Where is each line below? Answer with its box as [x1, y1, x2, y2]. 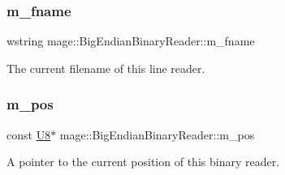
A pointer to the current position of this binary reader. [6, 153, 280, 170]
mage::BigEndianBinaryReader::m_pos [59, 126, 255, 143]
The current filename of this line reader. [6, 59, 205, 76]
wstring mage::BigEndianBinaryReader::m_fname [6, 32, 255, 49]
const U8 [6, 126, 51, 143]
